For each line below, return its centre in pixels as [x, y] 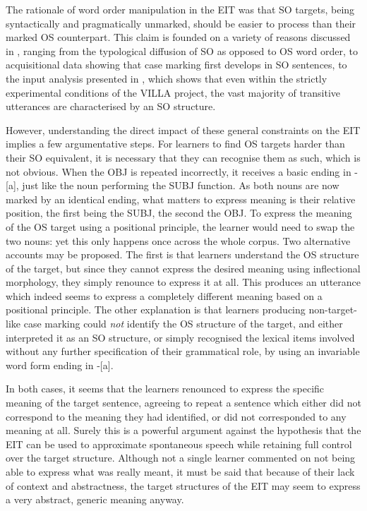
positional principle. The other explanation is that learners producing [156, 309]
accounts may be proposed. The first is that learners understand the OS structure [182, 254]
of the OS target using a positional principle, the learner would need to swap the [180, 226]
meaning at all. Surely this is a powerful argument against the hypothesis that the [183, 430]
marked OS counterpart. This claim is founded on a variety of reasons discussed [178, 37]
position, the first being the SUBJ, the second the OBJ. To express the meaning [179, 213]
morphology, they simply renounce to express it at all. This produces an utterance [183, 282]
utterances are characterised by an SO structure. [111, 106]
